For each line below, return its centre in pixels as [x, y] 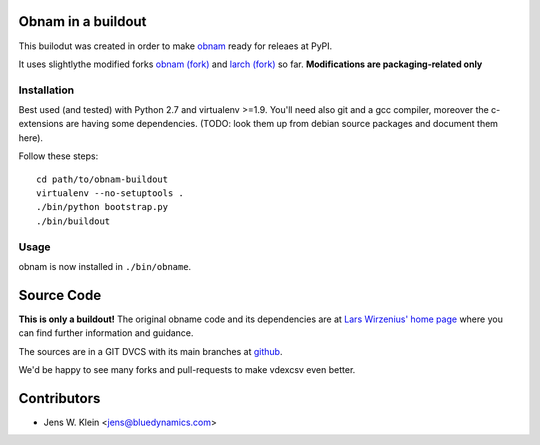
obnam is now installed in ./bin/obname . [105, 266]
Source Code [60, 295]
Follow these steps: [58, 156]
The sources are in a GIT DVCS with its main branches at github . [150, 351]
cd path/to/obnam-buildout [102, 179]
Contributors [59, 398]
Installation [46, 90]
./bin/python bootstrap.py [102, 207]
